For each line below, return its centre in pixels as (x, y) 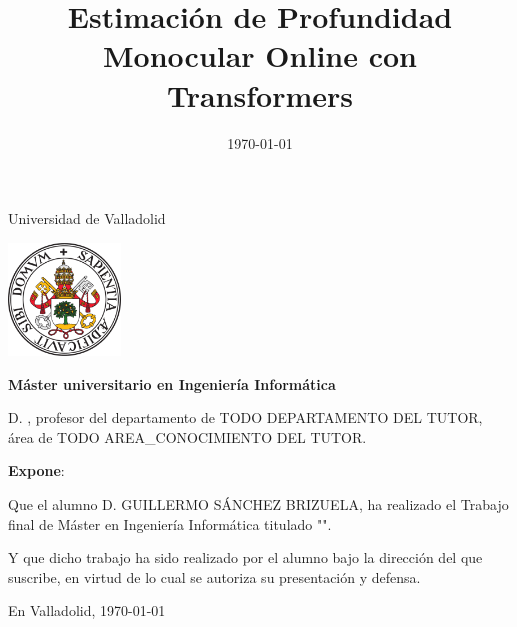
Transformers (259, 94)
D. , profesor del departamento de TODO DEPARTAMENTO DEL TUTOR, (245, 417)
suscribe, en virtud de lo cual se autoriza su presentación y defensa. (214, 576)
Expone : (36, 470)
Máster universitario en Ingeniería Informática (172, 383)
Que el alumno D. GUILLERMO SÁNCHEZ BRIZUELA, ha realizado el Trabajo (258, 504)
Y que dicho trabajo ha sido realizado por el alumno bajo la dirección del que (245, 557)
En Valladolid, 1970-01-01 (87, 610)
